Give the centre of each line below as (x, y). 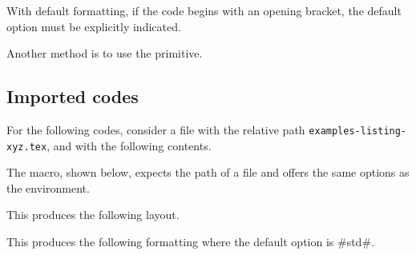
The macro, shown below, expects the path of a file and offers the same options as (208, 172)
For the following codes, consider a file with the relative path (156, 129)
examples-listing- (358, 131)
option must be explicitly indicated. (94, 26)
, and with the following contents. (129, 145)
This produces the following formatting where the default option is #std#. (190, 242)
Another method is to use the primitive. (105, 53)
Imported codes (73, 96)
